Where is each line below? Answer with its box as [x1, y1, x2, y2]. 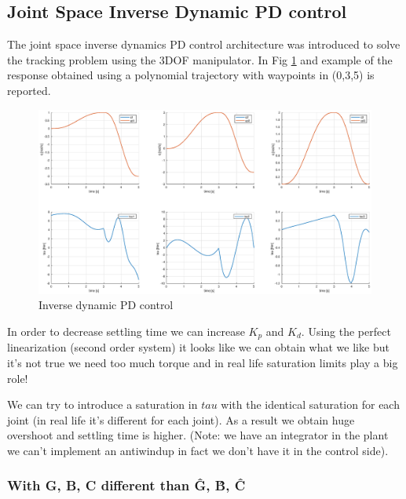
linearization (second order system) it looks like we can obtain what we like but [7, 339, 390, 355]
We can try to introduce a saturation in [7, 396, 198, 413]
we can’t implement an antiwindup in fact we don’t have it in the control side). [7, 442, 389, 458]
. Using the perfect [301, 322, 391, 339]
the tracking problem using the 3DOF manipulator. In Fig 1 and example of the [7, 51, 393, 67]
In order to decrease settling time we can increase [7, 322, 245, 339]
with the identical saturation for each [221, 396, 400, 413]
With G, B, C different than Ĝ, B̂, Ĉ [7, 475, 246, 495]
